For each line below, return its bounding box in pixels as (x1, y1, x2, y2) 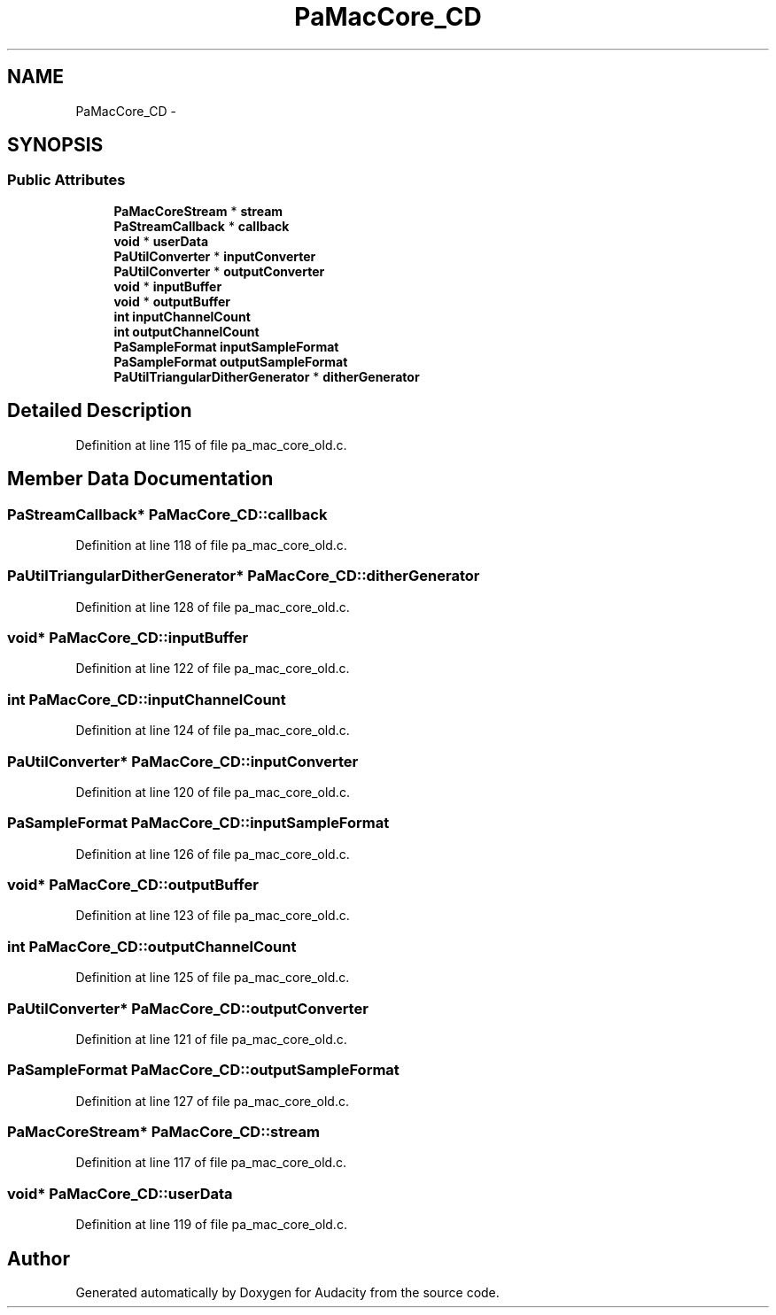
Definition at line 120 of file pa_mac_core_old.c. (75, 784, 350, 800)
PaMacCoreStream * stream (113, 203, 283, 219)
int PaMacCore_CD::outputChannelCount (7, 937, 297, 955)
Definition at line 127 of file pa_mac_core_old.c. (75, 1093, 349, 1109)
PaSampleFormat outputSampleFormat (113, 353, 348, 369)
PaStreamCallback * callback (113, 218, 290, 234)
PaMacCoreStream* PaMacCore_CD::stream (7, 1123, 320, 1141)
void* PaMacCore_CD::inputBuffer (7, 629, 249, 646)
